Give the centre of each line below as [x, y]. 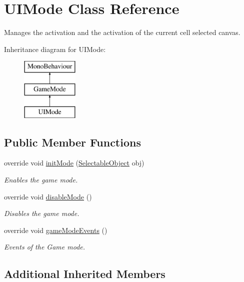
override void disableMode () [48, 196]
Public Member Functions [72, 142]
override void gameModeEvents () [56, 230]
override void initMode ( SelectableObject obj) [74, 163]
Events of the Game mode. [45, 247]
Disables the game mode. [42, 213]
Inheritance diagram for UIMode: [55, 49]
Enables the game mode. [41, 180]
